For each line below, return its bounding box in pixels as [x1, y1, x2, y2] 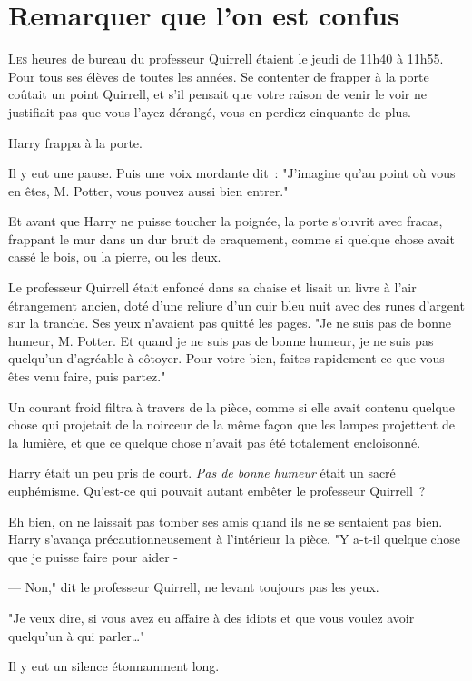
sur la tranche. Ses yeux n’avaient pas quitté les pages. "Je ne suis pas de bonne [8, 313, 451, 332]
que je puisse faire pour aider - [8, 547, 178, 566]
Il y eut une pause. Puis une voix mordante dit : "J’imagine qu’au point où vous [8, 163, 456, 183]
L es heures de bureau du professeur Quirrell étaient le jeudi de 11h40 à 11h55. [8, 49, 444, 68]
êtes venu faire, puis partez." [8, 367, 166, 386]
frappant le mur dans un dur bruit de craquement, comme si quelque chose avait [8, 229, 455, 248]
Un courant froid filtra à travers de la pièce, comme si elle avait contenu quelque [8, 397, 455, 416]
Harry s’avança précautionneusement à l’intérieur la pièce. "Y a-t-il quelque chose [8, 529, 460, 548]
